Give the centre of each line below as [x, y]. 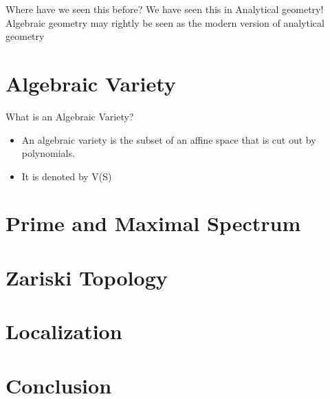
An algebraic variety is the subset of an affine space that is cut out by [169, 139]
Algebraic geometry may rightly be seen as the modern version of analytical [165, 22]
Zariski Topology [87, 277]
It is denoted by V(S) [67, 176]
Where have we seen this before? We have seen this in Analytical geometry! [165, 9]
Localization [64, 331]
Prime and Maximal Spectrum [153, 223]
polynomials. [48, 153]
